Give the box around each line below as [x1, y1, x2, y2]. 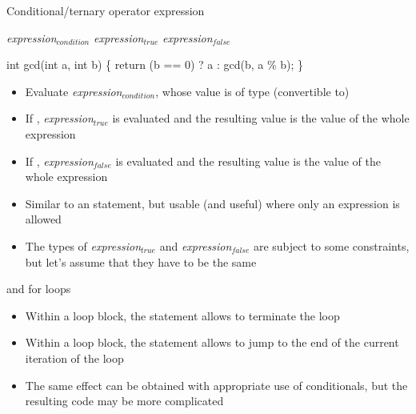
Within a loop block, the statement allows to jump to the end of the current [25, 334, 399, 351]
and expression [159, 237, 232, 254]
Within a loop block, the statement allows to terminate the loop [25, 307, 340, 324]
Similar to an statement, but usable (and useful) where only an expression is [25, 195, 400, 211]
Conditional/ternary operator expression [6, 2, 205, 18]
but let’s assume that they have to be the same [25, 253, 257, 270]
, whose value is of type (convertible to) [155, 82, 350, 99]
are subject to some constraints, [253, 237, 410, 254]
